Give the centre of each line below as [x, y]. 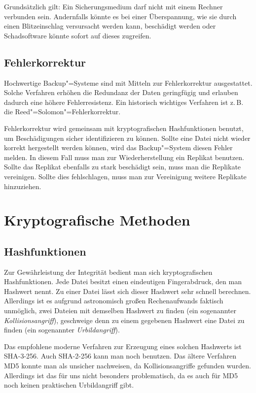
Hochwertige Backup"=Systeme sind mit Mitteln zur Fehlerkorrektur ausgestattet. [128, 82]
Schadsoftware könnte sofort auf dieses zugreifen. [78, 35]
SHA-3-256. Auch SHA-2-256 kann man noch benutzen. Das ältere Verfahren [120, 356]
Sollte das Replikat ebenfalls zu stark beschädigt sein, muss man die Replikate [123, 167]
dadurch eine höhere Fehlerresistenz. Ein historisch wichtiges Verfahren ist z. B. [124, 102]
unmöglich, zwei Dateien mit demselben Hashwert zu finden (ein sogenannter [120, 311]
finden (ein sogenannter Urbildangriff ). [62, 330]
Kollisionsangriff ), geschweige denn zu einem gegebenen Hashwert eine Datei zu [124, 320]
